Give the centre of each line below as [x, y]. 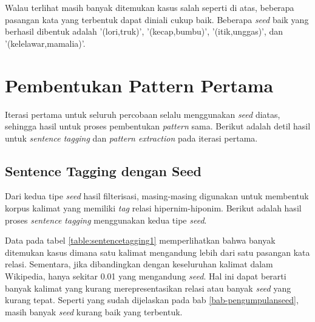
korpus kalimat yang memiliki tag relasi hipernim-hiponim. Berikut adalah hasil [153, 208]
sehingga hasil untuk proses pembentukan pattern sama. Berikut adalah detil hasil [158, 126]
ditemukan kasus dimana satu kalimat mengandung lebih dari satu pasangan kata [157, 252]
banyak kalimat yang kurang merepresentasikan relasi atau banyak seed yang [148, 288]
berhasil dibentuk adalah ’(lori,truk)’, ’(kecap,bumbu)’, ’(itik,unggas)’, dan [144, 31]
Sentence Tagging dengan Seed [103, 170]
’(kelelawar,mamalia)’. [45, 43]
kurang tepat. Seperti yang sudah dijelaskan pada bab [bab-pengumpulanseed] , [152, 300]
